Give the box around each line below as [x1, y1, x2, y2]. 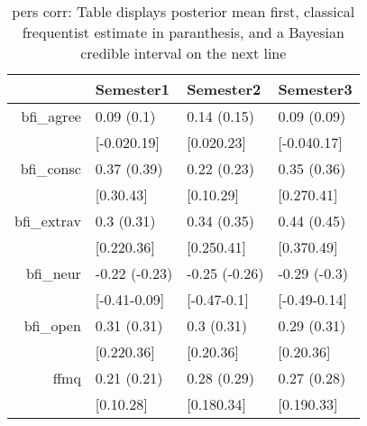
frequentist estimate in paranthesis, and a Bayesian [22, 22, 344, 42]
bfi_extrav [14, 210, 81, 231]
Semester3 [278, 79, 353, 99]
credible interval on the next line [80, 42, 287, 63]
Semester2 [187, 79, 261, 99]
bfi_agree [21, 106, 81, 126]
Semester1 [95, 79, 170, 99]
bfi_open [23, 315, 81, 336]
